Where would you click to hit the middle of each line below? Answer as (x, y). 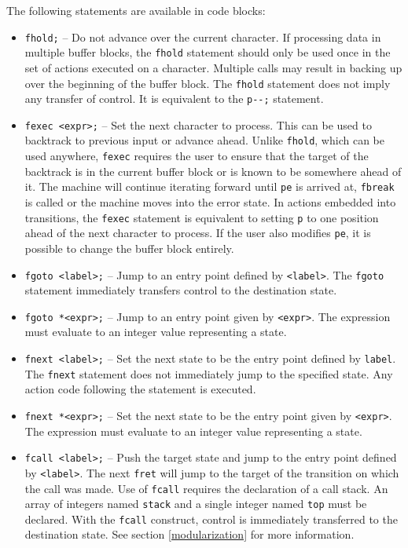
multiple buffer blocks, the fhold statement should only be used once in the (208, 52)
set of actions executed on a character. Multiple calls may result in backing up (213, 67)
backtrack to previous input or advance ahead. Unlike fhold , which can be (204, 140)
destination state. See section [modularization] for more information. (189, 534)
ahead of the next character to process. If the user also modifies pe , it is (198, 233)
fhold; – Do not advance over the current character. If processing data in (203, 37)
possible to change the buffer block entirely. (129, 248)
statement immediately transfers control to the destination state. (181, 290)
